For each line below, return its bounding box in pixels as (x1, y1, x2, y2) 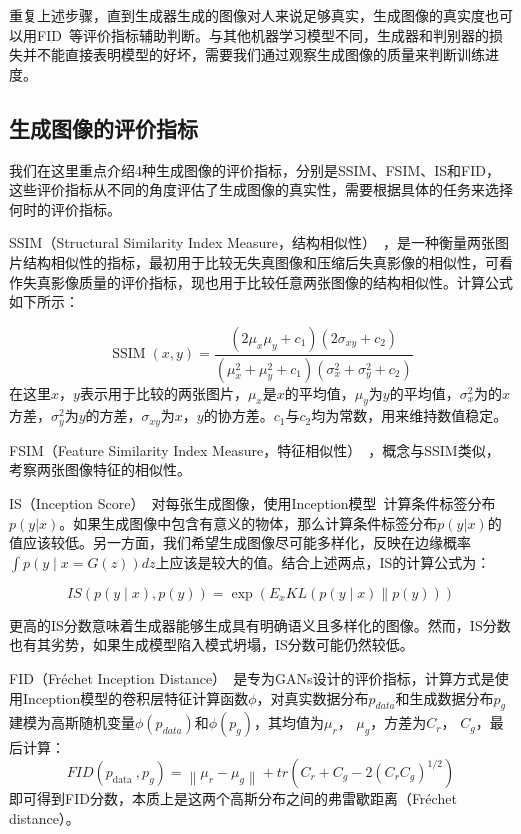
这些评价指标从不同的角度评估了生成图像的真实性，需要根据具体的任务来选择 (9, 179, 513, 200)
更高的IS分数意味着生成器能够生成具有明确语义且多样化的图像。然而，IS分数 (9, 614, 511, 635)
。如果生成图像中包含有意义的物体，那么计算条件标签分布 (59, 512, 438, 533)
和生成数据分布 (395, 687, 494, 708)
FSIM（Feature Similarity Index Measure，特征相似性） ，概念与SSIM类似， (9, 439, 500, 460)
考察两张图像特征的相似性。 (9, 459, 191, 480)
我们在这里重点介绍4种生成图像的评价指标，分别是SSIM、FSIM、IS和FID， (9, 159, 501, 180)
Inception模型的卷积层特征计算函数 (22, 687, 249, 708)
